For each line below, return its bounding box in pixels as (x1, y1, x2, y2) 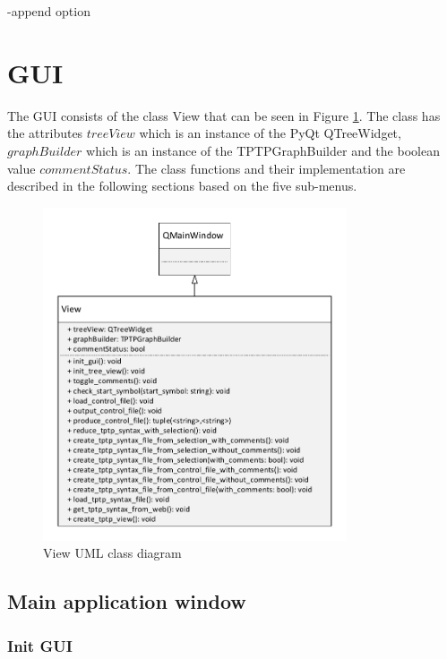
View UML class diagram (43, 543, 182, 562)
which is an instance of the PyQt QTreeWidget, (139, 124, 401, 142)
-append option (7, 2, 90, 20)
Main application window (7, 587, 246, 615)
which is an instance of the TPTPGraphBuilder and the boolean (86, 141, 440, 159)
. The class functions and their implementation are (127, 158, 406, 177)
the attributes (7, 124, 83, 142)
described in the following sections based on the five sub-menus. (7, 176, 357, 195)
